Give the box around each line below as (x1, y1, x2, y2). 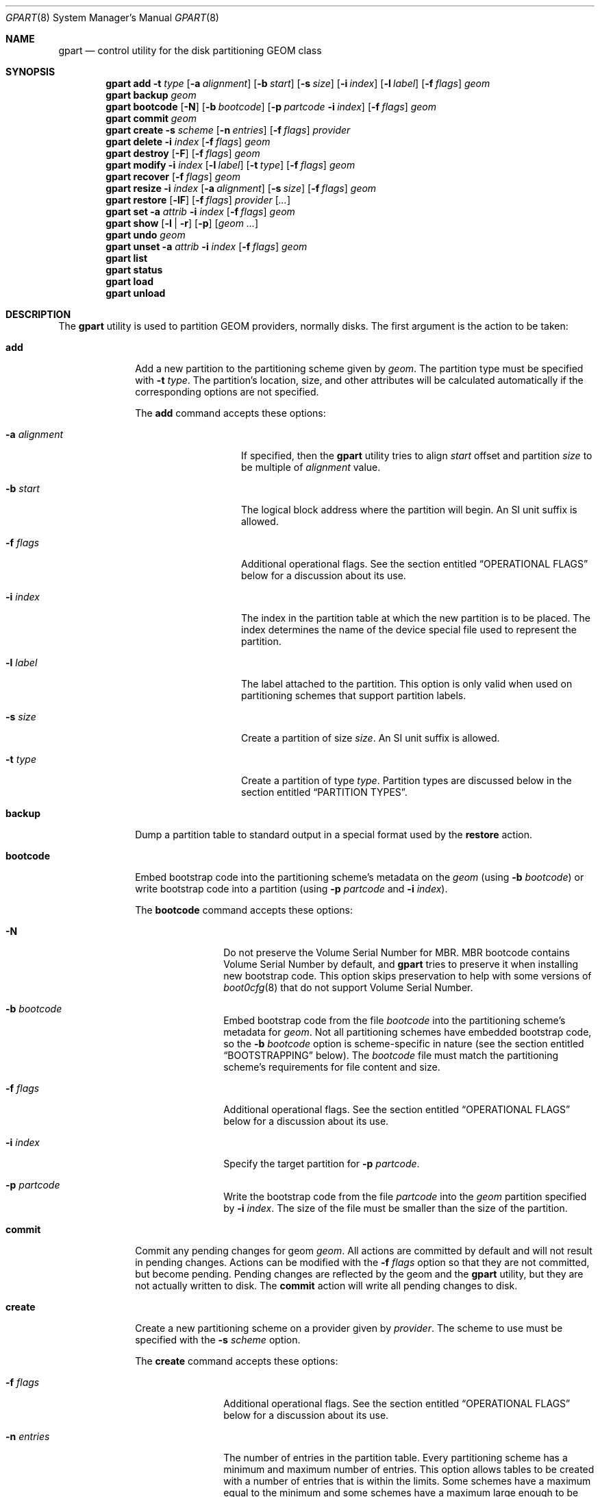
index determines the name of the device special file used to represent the (241, 624, 577, 635)
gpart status (105, 264, 163, 276)
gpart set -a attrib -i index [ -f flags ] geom (105, 206, 295, 217)
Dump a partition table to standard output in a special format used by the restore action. (135, 829, 532, 840)
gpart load (105, 276, 154, 287)
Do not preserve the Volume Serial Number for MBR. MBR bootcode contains (223, 947, 570, 958)
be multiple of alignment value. (241, 461, 381, 473)
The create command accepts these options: (135, 1355, 338, 1367)
